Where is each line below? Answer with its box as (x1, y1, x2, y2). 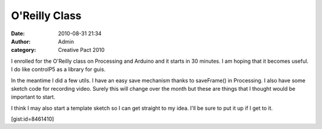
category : (11, 47, 36, 54)
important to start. (11, 93, 56, 101)
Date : (11, 30, 25, 37)
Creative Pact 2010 (58, 47, 105, 54)
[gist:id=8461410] (11, 115, 54, 122)
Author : (11, 38, 31, 45)
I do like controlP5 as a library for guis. (11, 66, 106, 73)
